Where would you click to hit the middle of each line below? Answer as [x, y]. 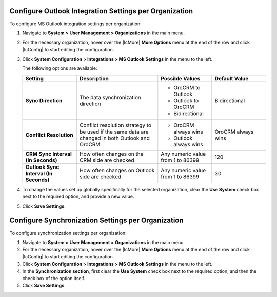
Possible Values [181, 78]
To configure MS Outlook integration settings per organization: [76, 24]
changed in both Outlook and [115, 138]
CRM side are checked [107, 160]
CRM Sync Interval [48, 154]
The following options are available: [60, 68]
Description [94, 78]
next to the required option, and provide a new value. [78, 197]
